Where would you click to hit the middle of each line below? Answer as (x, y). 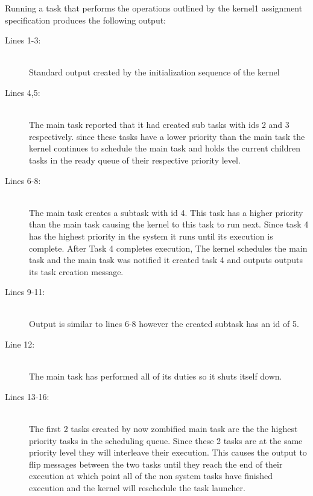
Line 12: (20, 344)
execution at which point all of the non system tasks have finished (151, 476)
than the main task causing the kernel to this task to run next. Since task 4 (169, 224)
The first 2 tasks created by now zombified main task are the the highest (163, 429)
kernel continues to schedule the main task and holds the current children (165, 148)
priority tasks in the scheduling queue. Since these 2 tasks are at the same (166, 440)
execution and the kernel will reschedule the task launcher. (137, 488)
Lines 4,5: (23, 92)
